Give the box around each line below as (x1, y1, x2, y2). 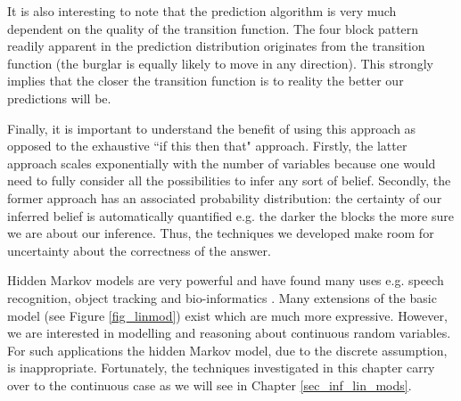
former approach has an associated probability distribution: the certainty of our (7, 188, 442, 207)
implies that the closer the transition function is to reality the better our (7, 71, 404, 90)
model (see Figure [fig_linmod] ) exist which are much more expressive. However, (7, 306, 448, 324)
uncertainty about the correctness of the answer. (7, 241, 271, 259)
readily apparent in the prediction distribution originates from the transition (7, 37, 425, 55)
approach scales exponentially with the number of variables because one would (7, 153, 436, 172)
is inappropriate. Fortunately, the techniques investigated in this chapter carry (7, 358, 435, 377)
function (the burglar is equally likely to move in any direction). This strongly (7, 53, 433, 72)
